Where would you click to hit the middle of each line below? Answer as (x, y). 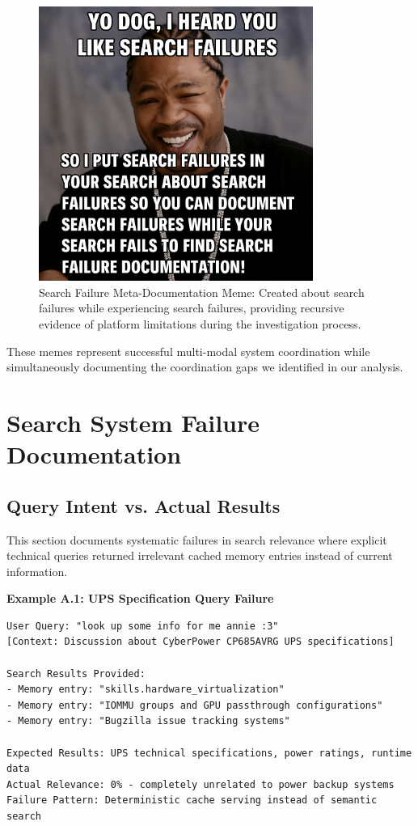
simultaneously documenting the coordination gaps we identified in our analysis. (205, 367)
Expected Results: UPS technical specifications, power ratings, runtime (209, 753)
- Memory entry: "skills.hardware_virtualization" (146, 690)
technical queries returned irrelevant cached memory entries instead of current (200, 555)
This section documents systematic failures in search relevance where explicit (197, 539)
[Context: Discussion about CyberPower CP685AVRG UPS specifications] (201, 642)
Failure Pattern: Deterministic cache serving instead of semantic (192, 801)
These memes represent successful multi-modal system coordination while (188, 351)
